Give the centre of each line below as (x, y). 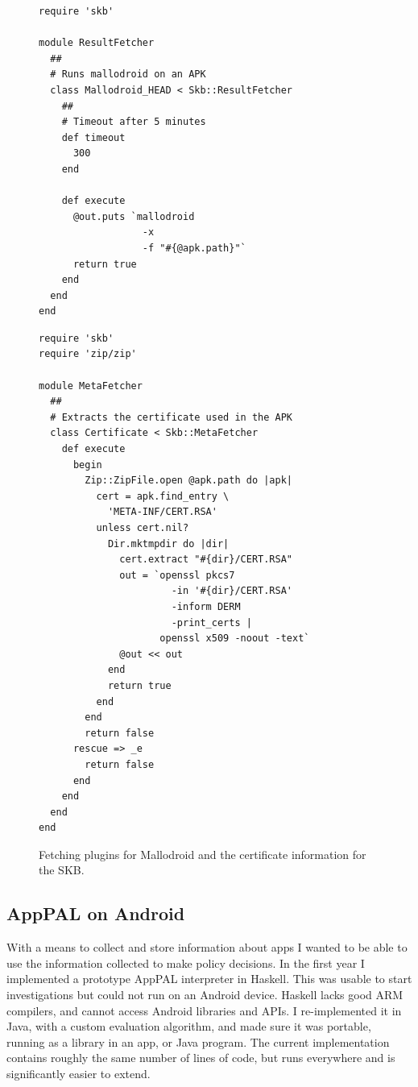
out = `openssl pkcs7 (177, 575)
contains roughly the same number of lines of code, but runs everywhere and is (201, 1058)
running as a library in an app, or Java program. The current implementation (198, 1041)
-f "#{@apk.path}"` (194, 248)
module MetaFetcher (91, 386)
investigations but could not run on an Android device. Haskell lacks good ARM (205, 995)
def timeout (93, 137)
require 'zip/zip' (88, 354)
